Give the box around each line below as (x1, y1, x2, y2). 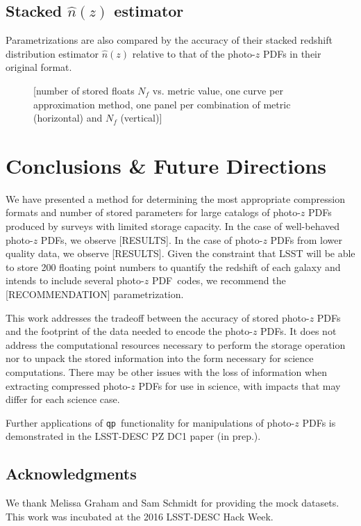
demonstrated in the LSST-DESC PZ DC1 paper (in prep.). (6, 429, 261, 443)
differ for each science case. (6, 392, 120, 406)
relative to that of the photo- (132, 46, 255, 60)
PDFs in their (262, 46, 321, 60)
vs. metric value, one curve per (152, 83, 283, 97)
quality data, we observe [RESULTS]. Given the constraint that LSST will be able (6, 246, 355, 261)
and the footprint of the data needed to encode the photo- (6, 324, 253, 338)
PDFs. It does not (260, 324, 337, 338)
